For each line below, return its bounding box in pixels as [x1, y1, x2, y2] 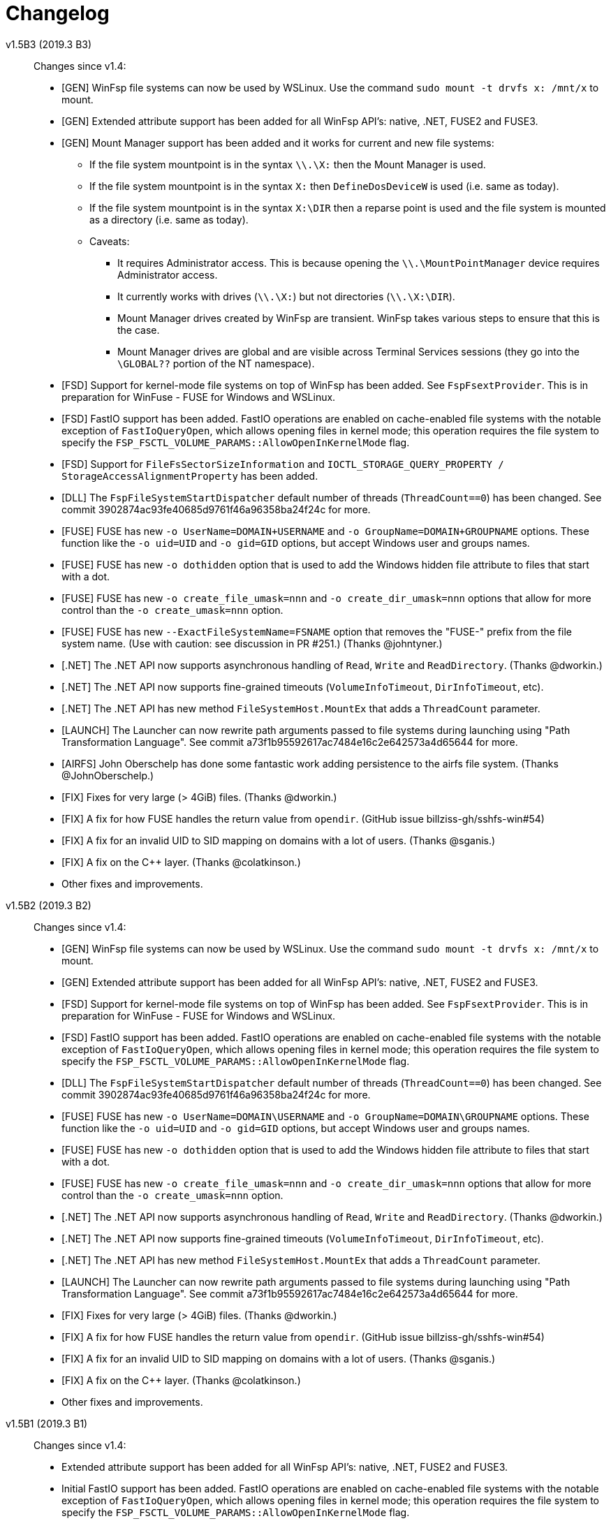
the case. [117, 323, 160, 336]
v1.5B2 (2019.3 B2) [6, 899, 91, 911]
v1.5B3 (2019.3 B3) [6, 38, 92, 50]
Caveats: [89, 235, 130, 247]
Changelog [6, 1, 110, 25]
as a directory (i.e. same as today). [89, 213, 249, 226]
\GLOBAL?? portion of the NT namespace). [117, 357, 315, 369]
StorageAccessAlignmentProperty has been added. [61, 469, 318, 482]
